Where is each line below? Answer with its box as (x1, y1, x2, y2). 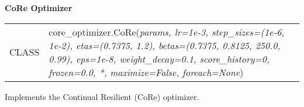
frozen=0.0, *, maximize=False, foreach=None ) (49, 65, 244, 79)
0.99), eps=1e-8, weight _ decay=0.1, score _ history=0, (49, 51, 270, 65)
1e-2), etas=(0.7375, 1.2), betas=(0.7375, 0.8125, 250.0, (49, 38, 281, 52)
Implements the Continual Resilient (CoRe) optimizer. (5, 90, 199, 102)
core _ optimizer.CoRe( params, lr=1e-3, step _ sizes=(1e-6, (49, 25, 285, 39)
